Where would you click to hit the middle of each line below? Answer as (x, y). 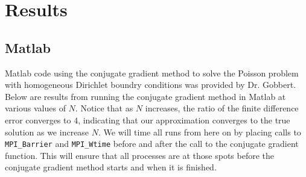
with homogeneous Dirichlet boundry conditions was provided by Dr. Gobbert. (151, 85)
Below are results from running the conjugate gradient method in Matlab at (145, 96)
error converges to (38, 120)
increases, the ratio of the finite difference (222, 108)
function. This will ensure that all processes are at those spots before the (140, 155)
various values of (35, 108)
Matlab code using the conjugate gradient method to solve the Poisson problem (152, 73)
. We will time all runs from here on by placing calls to (200, 132)
